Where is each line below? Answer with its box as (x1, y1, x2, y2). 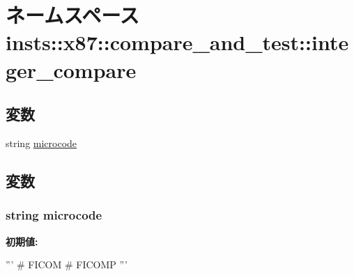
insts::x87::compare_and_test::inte (6, 28, 349, 56)
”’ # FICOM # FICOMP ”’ (6, 257, 128, 272)
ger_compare (6, 55, 137, 84)
